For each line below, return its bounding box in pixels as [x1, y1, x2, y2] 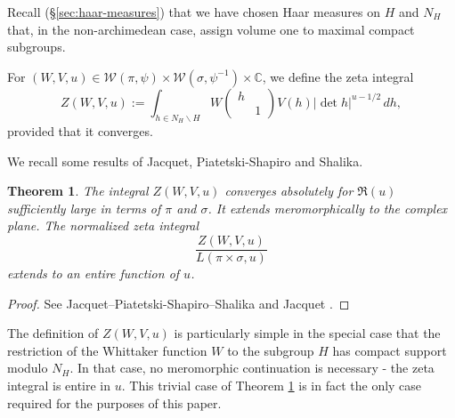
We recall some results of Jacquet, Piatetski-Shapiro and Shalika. [7, 151, 363, 170]
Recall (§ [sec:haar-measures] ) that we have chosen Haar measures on [7, 3, 380, 20]
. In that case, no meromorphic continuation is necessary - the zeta [69, 358, 435, 377]
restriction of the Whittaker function [7, 341, 207, 359]
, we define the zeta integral [262, 67, 414, 85]
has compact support [332, 341, 447, 359]
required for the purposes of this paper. [7, 393, 222, 412]
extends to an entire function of [7, 264, 180, 283]
